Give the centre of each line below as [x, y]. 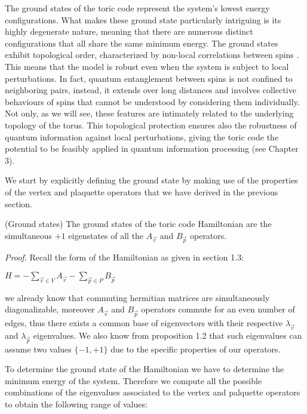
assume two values [38, 349]
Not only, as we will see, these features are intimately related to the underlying [149, 113]
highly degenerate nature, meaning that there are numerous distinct [129, 31]
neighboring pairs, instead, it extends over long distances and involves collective [151, 90]
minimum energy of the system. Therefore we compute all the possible [133, 380]
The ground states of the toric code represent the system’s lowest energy [137, 8]
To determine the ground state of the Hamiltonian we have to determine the [145, 369]
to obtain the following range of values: [76, 404]
